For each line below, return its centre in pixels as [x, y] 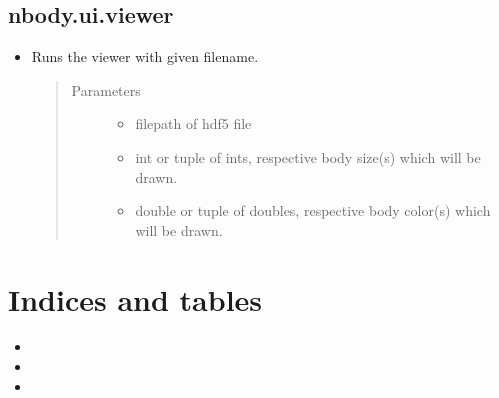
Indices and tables [135, 298]
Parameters [106, 89]
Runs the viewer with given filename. [145, 56]
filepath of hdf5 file [193, 123]
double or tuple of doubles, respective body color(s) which [313, 210]
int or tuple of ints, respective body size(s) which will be [308, 156]
